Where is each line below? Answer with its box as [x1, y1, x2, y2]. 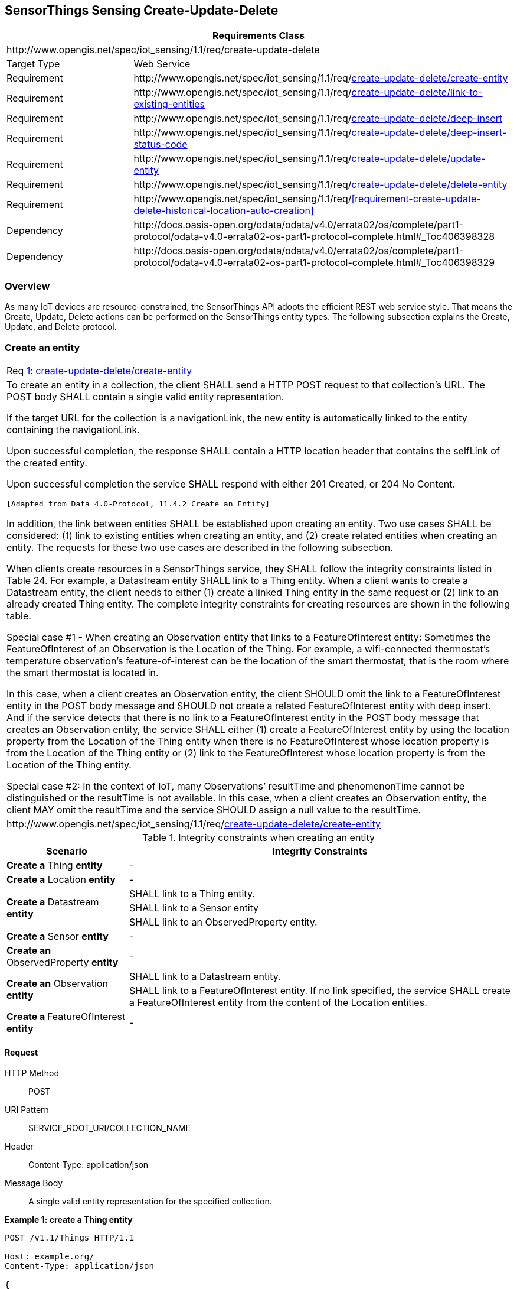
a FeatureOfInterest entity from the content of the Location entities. [129, 996, 427, 1008]
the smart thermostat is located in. [6, 666, 159, 678]
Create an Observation [6, 977, 108, 989]
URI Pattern [5, 1105, 49, 1115]
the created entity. [6, 456, 87, 469]
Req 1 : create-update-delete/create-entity [6, 364, 192, 376]
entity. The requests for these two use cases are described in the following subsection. [6, 541, 393, 553]
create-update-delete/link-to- [351, 86, 483, 99]
